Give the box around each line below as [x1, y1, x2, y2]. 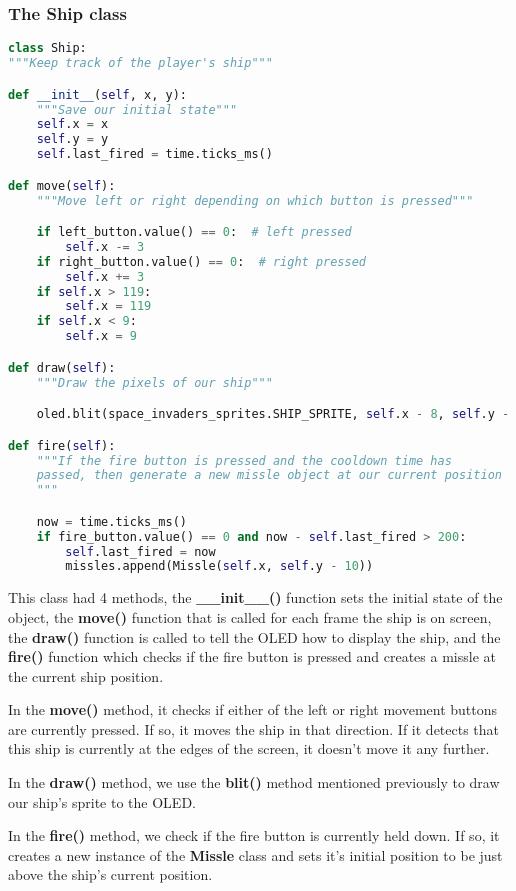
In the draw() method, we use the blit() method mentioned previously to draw [8, 772, 500, 793]
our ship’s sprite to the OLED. [8, 791, 196, 812]
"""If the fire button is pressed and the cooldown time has [36, 453, 452, 468]
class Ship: [8, 41, 87, 56]
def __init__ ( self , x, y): [8, 87, 188, 102]
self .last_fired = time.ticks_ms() [36, 147, 273, 162]
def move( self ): [8, 178, 116, 193]
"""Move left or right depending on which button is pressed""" [36, 193, 474, 208]
